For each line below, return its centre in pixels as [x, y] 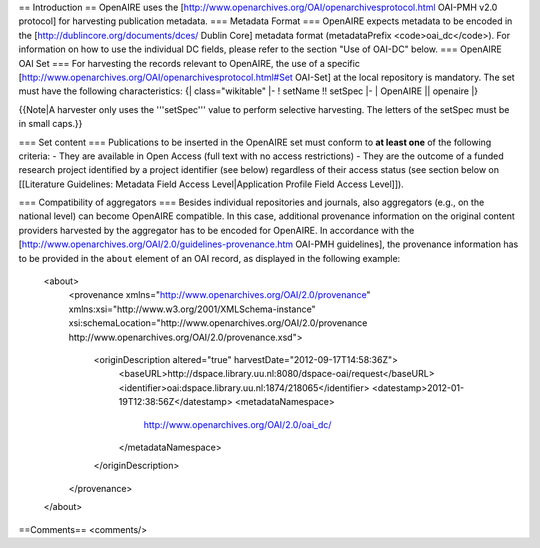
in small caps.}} [50, 124]
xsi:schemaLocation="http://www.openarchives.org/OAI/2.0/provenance [218, 323]
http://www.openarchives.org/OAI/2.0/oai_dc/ [237, 424]
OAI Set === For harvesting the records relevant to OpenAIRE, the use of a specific [189, 63]
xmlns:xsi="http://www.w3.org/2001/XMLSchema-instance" [192, 309]
